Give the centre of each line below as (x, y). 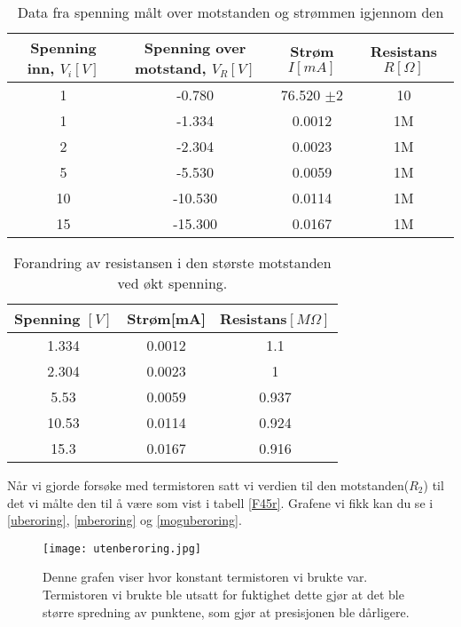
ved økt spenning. (172, 283)
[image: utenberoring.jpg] (122, 548)
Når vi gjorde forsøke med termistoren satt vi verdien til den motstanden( (208, 485)
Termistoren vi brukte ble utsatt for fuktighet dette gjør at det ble (223, 595)
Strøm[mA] (167, 318)
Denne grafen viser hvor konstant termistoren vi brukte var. (205, 577)
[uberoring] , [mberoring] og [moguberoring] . (125, 520)
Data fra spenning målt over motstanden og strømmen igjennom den (230, 12)
